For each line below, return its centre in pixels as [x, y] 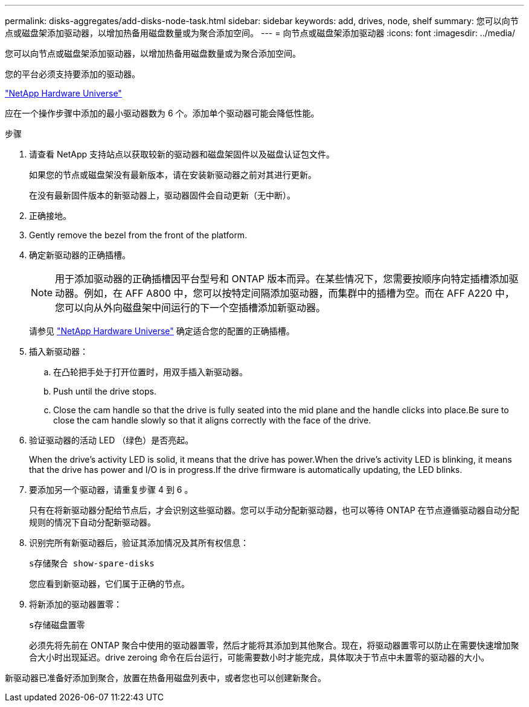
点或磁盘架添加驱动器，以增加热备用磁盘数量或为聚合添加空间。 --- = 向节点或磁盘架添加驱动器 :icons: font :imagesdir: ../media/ [260, 33]
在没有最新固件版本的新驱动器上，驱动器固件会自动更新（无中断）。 [162, 195]
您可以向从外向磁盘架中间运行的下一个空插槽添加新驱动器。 [191, 308]
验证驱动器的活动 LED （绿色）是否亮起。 [111, 440]
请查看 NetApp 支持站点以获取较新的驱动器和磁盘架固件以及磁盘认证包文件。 [182, 154]
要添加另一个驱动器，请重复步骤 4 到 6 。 [111, 490]
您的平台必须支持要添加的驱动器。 [72, 74]
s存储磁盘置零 [57, 625]
